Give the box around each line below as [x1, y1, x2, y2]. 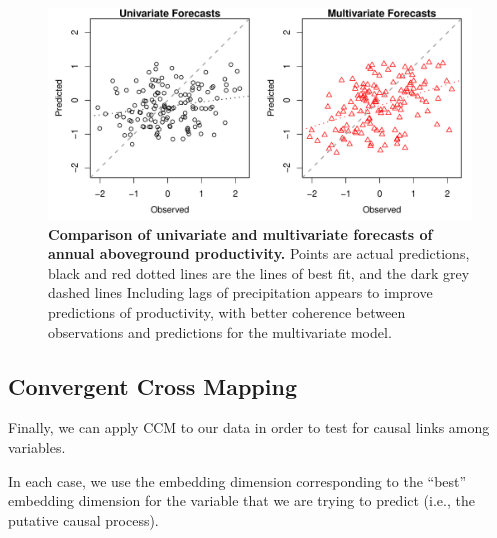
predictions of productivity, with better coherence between [48, 301, 406, 322]
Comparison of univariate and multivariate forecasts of [48, 223, 433, 244]
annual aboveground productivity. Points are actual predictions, [48, 243, 470, 264]
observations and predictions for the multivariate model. [48, 321, 392, 342]
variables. [8, 436, 66, 457]
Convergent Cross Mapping [8, 370, 297, 401]
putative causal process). [8, 509, 159, 530]
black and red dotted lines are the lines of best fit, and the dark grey [48, 262, 470, 283]
